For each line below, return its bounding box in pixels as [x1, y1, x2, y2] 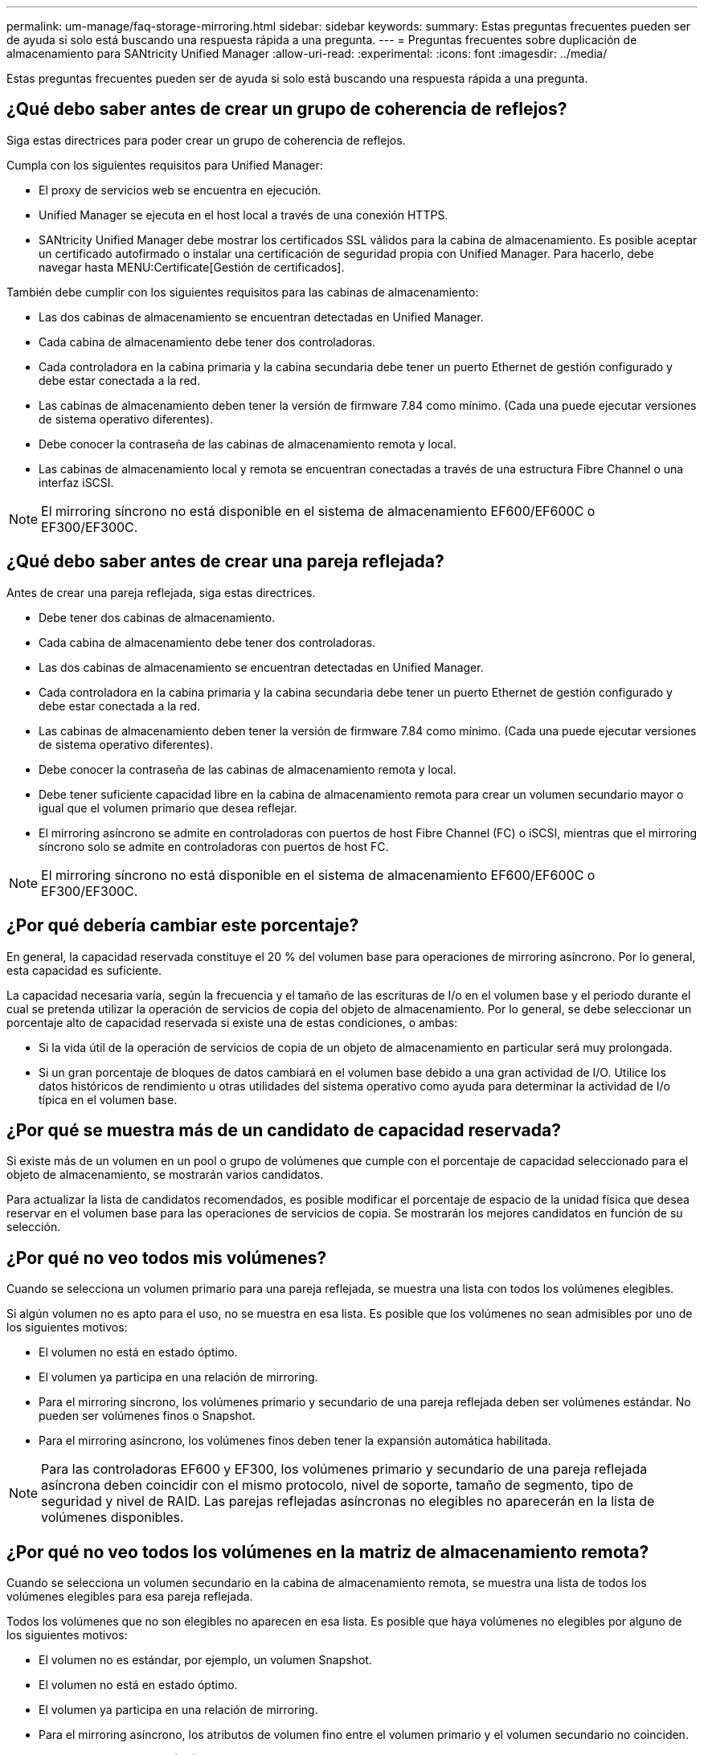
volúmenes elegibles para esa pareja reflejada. [6, 1589, 253, 1604]
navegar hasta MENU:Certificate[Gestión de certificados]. [39, 260, 345, 274]
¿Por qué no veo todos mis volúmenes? [6, 1247, 327, 1268]
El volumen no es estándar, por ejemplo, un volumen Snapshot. [39, 1653, 372, 1667]
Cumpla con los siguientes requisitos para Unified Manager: [6, 157, 323, 172]
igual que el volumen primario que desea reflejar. [39, 800, 297, 815]
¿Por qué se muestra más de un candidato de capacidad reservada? [6, 1119, 561, 1140]
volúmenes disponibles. [41, 1509, 184, 1526]
